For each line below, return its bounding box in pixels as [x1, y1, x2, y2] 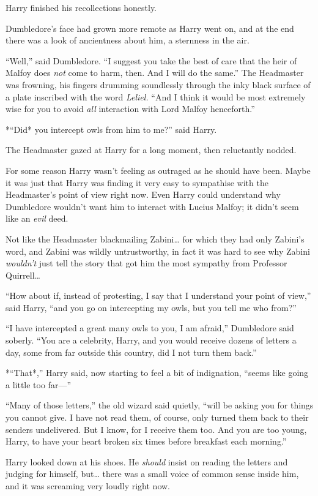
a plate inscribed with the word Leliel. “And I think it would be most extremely [6, 90, 306, 103]
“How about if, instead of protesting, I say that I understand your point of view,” [6, 289, 311, 302]
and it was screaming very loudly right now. [6, 479, 170, 492]
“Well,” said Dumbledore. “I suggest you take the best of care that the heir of [6, 54, 297, 67]
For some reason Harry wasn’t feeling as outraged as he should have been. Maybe [6, 163, 311, 176]
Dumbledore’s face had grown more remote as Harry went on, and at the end [6, 21, 294, 34]
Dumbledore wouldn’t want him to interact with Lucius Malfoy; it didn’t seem [6, 200, 299, 212]
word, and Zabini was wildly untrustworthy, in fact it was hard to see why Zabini [6, 244, 310, 257]
